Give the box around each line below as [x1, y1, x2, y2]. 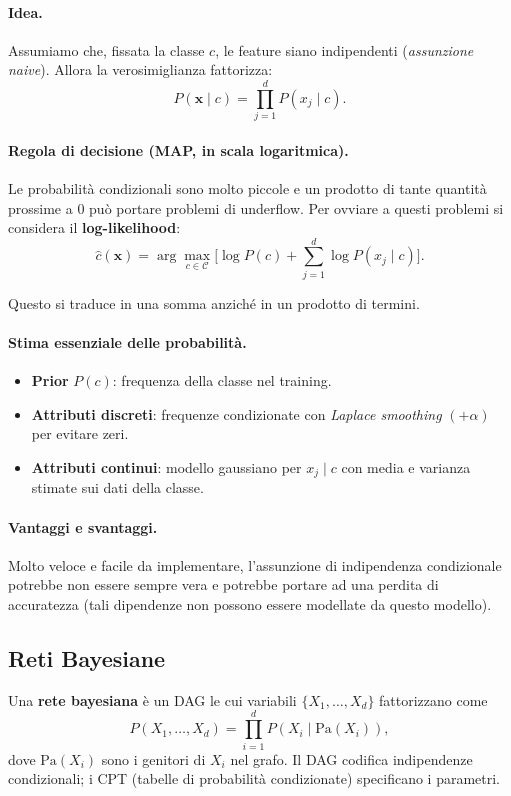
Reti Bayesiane [8, 643, 166, 673]
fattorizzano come [379, 689, 488, 710]
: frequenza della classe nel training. [112, 370, 332, 391]
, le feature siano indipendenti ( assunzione [215, 39, 474, 60]
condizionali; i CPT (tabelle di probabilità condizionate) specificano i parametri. [8, 768, 500, 789]
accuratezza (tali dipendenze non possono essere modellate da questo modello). [8, 594, 492, 615]
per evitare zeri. [31, 423, 129, 444]
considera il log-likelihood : [8, 217, 181, 238]
